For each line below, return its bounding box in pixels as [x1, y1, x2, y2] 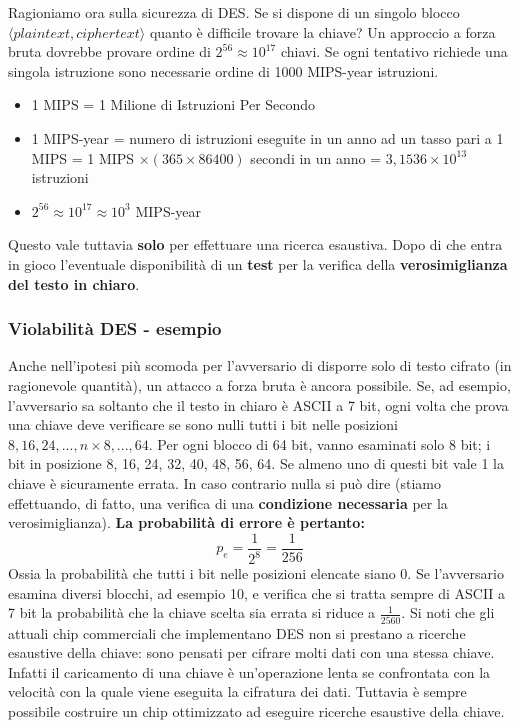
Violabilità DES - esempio [8, 316, 222, 341]
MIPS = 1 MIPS [31, 147, 135, 168]
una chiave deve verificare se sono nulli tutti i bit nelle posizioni [8, 414, 398, 435]
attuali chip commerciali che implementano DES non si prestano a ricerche [8, 622, 466, 643]
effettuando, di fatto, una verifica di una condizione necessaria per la [8, 492, 448, 513]
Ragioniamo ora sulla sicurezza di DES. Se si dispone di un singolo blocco [8, 2, 460, 22]
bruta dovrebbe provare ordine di [8, 41, 211, 62]
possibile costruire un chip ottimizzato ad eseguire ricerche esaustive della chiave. [8, 700, 505, 721]
